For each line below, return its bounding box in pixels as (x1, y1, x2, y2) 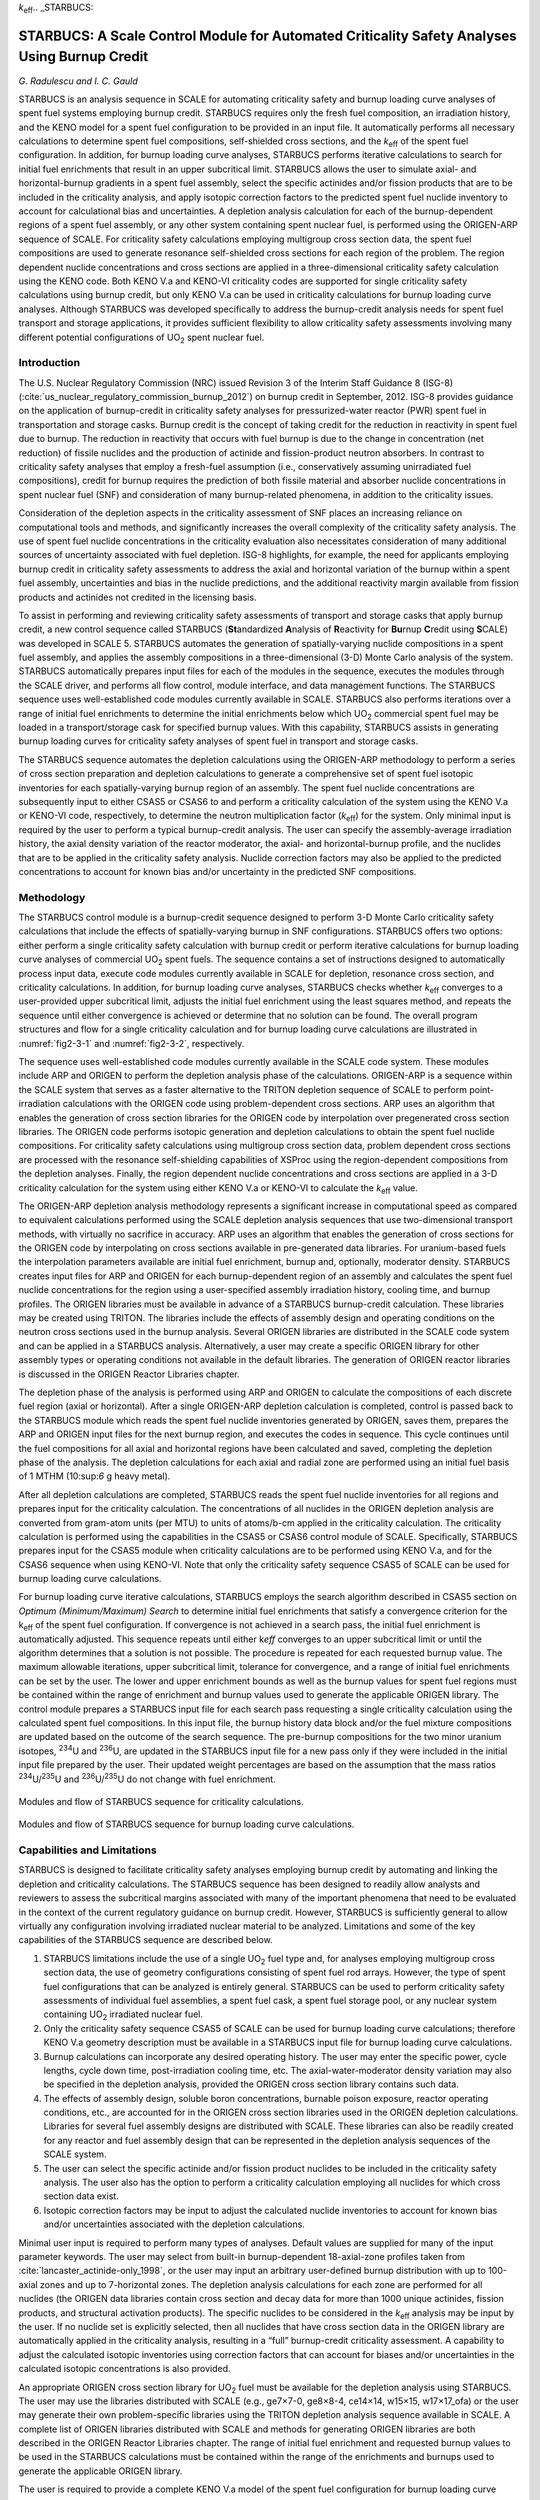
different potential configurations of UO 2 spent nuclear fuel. (18, 331, 265, 345)
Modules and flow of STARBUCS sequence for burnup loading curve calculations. (18, 1818, 355, 1830)
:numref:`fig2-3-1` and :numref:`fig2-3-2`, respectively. (18, 1037, 245, 1049)
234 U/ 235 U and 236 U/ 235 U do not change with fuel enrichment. (18, 1771, 277, 1785)
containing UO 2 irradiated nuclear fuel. (43, 2008, 204, 2023)
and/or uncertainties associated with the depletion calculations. (43, 2218, 305, 2230)
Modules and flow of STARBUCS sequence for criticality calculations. (18, 1795, 304, 1807)
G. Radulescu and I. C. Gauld (18, 75, 139, 87)
